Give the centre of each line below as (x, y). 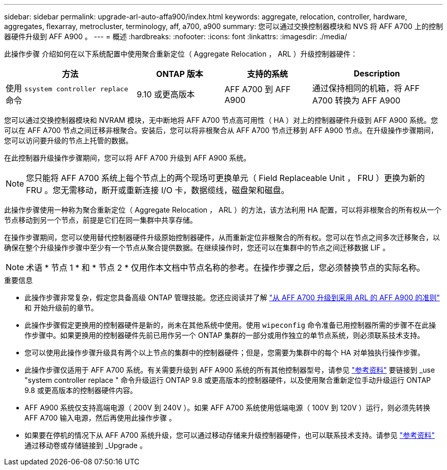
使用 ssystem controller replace (67, 88)
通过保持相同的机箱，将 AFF (366, 88)
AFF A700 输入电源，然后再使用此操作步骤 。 (101, 418)
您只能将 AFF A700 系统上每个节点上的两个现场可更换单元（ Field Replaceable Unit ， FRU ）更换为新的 (226, 178)
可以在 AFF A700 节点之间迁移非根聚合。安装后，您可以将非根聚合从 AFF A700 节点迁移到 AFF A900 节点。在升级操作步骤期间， (221, 130)
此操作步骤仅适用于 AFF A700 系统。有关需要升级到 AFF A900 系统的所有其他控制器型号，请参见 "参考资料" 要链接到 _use (230, 370)
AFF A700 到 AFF (258, 89)
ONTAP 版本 (180, 74)
